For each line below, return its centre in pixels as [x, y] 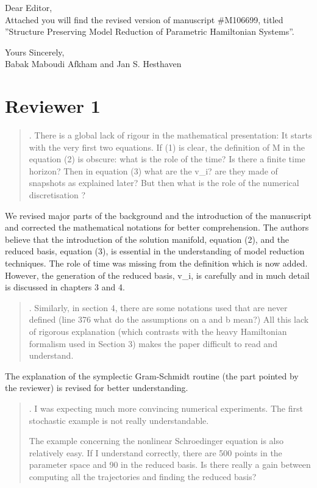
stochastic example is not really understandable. [119, 420]
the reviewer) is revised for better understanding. [97, 388]
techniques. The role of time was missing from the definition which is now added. [156, 263]
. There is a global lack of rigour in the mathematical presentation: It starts [170, 135]
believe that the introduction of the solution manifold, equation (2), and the [147, 239]
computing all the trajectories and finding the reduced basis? [143, 476]
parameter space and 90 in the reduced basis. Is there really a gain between [170, 465]
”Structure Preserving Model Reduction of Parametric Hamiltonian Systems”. [150, 31]
